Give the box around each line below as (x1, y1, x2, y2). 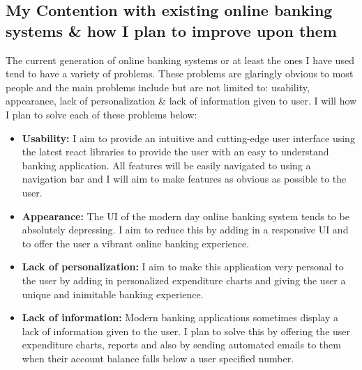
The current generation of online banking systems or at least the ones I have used (6, 52, 354, 67)
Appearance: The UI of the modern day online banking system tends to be (22, 208, 349, 223)
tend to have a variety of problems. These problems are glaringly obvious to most (6, 66, 354, 81)
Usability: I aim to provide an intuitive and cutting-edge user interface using (22, 130, 355, 145)
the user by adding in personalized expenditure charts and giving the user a (22, 272, 346, 287)
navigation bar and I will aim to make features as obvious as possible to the (22, 171, 347, 186)
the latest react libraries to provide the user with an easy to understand (22, 144, 329, 159)
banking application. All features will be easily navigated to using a (22, 157, 311, 172)
